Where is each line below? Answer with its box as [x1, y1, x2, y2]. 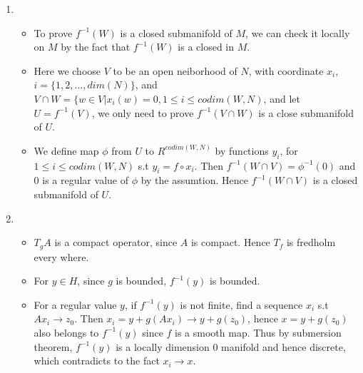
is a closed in [178, 39, 235, 54]
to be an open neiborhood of [113, 63, 237, 78]
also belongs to [34, 325, 99, 339]
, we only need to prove [91, 105, 194, 120]
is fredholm [286, 235, 336, 250]
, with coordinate [248, 63, 324, 78]
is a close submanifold [258, 105, 354, 120]
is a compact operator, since [54, 235, 178, 250]
